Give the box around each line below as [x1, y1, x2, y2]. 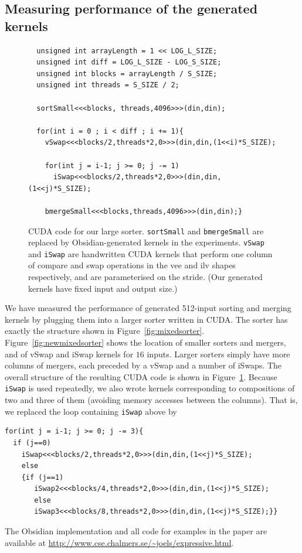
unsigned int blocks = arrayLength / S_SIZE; [36, 69, 218, 78]
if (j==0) [13, 438, 51, 447]
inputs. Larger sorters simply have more [147, 347, 290, 360]
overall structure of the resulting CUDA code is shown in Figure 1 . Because [5, 370, 277, 383]
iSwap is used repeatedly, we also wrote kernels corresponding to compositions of [5, 382, 295, 394]
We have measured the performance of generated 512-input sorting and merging [5, 302, 291, 314]
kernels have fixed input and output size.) [28, 282, 178, 294]
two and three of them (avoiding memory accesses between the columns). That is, [5, 394, 298, 406]
